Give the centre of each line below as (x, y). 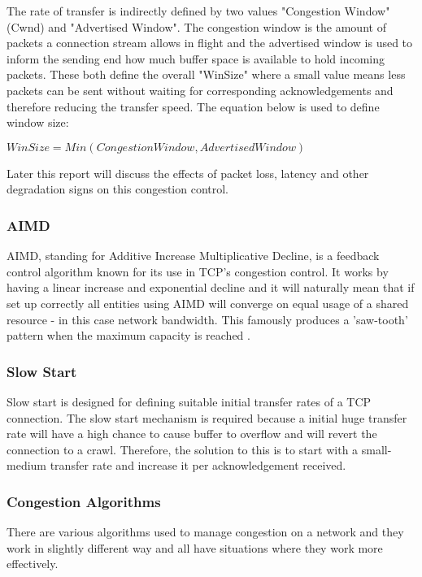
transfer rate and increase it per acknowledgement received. (198, 465)
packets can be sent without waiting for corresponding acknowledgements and (200, 90)
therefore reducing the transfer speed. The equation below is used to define (193, 106)
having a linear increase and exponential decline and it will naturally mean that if (211, 287)
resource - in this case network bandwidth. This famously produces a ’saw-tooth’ (207, 319)
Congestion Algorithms (84, 501)
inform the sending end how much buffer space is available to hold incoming (196, 58)
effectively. (33, 564)
